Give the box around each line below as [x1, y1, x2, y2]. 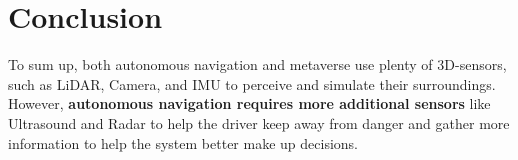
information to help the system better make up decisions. [8, 132, 358, 153]
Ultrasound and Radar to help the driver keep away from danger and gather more [8, 112, 510, 133]
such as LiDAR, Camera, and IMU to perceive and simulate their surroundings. [8, 73, 496, 94]
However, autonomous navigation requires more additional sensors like [8, 93, 491, 114]
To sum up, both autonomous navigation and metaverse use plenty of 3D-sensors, [8, 54, 507, 75]
